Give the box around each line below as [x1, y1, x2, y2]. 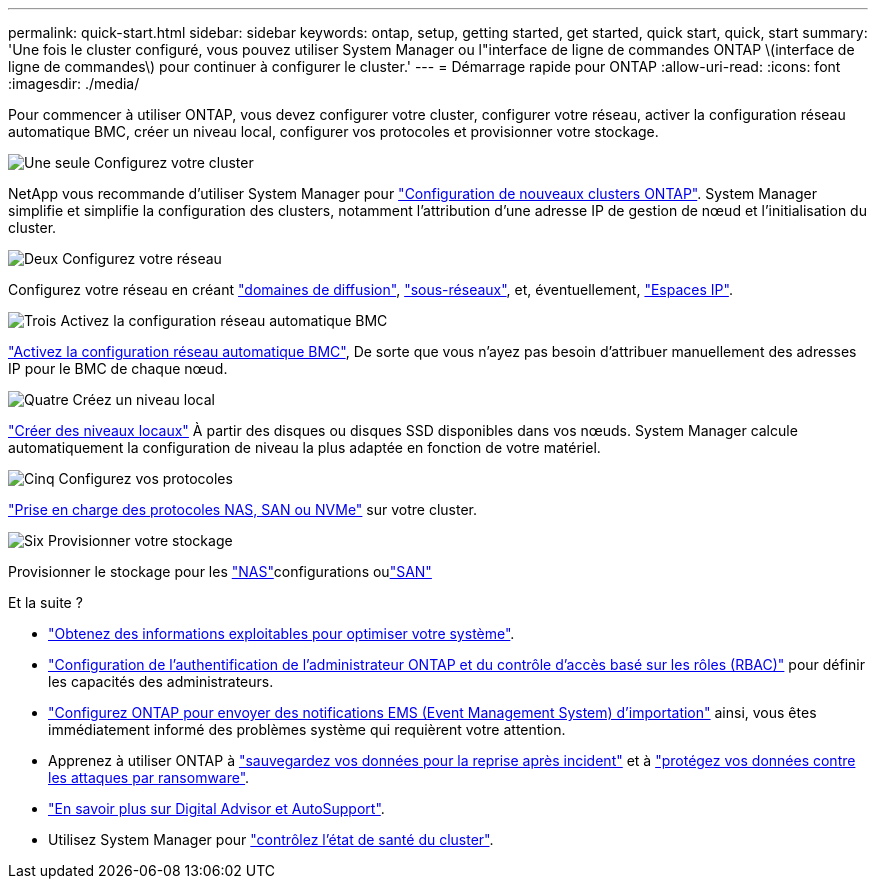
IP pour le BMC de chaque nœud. [8, 360, 228, 377]
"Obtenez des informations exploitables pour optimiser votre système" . [48, 625, 515, 642]
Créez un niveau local [72, 391, 215, 408]
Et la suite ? [8, 594, 83, 611]
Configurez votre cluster [94, 154, 254, 171]
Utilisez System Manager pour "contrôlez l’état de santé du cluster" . [48, 831, 494, 848]
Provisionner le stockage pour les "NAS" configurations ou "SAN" [8, 563, 432, 580]
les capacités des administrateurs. [48, 673, 274, 690]
